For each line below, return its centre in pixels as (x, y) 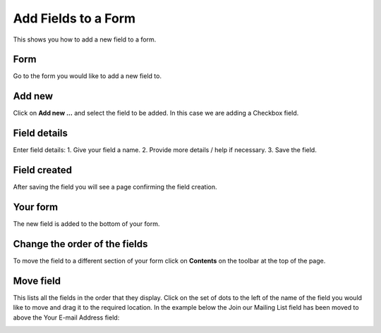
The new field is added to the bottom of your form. (86, 224)
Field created (42, 170)
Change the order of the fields (80, 244)
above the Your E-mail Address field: (66, 318)
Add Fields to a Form (74, 18)
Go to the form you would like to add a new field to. (87, 76)
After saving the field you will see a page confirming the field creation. (115, 187)
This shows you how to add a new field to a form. (85, 39)
